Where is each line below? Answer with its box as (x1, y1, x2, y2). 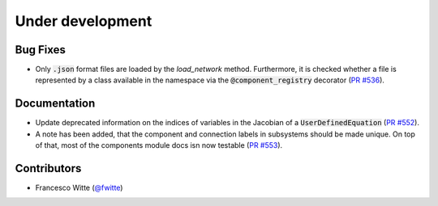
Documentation (15, 97, 96, 111)
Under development (15, 12, 152, 30)
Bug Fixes (15, 43, 67, 57)
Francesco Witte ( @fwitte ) (35, 183, 123, 193)
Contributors (15, 162, 82, 175)
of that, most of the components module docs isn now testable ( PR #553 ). (35, 141, 283, 150)
